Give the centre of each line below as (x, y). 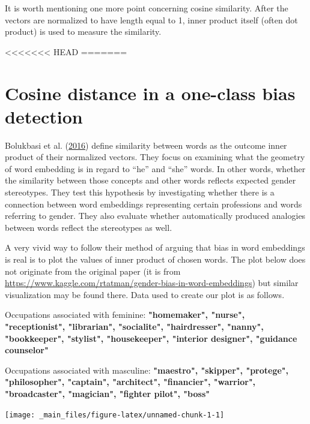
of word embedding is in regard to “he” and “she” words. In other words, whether (155, 168)
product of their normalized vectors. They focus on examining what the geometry (155, 157)
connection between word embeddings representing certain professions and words (153, 204)
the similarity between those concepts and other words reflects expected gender (150, 180)
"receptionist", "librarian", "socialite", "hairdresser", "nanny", (134, 326)
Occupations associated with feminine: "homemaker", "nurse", (125, 315)
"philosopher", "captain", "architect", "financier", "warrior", (130, 382)
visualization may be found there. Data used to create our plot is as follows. (145, 294)
